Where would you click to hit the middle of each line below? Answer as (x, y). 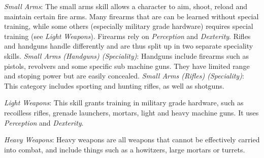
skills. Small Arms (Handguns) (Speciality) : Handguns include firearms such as (126, 55)
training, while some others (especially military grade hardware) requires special (129, 26)
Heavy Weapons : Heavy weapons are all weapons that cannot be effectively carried (132, 140)
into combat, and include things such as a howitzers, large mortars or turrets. (125, 149)
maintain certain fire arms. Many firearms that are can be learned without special (131, 16)
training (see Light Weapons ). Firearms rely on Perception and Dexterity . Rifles (127, 36)
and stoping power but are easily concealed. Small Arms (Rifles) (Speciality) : (124, 76)
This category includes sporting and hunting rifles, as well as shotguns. (114, 85)
